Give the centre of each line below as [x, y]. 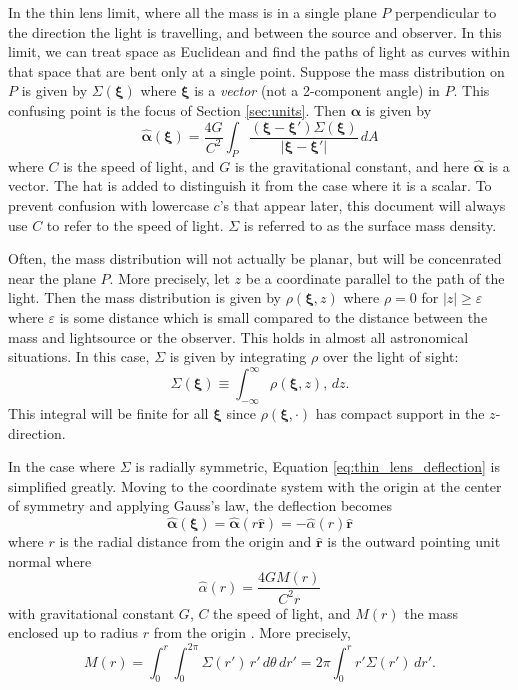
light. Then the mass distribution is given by [144, 297]
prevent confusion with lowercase [108, 205]
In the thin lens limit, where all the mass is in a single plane [192, 12]
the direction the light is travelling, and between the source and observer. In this [255, 31]
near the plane [52, 277]
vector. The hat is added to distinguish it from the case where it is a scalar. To [250, 185]
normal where [50, 560]
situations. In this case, [79, 356]
